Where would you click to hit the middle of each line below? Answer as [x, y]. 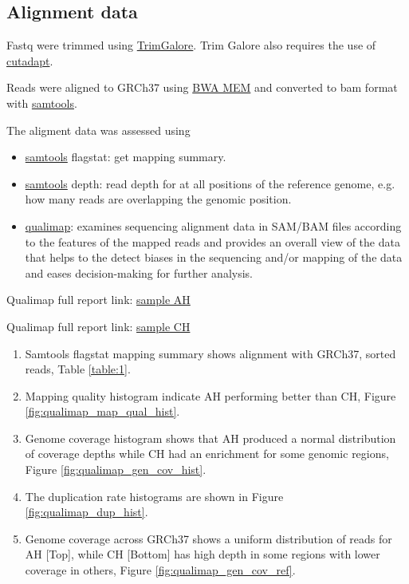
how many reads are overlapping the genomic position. [158, 199]
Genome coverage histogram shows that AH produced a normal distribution [210, 438]
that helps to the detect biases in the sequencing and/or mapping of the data [214, 257]
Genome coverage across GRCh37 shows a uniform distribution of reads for [208, 538]
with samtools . [42, 103]
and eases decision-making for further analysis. [139, 272]
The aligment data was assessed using [98, 130]
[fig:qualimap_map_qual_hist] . [102, 411]
